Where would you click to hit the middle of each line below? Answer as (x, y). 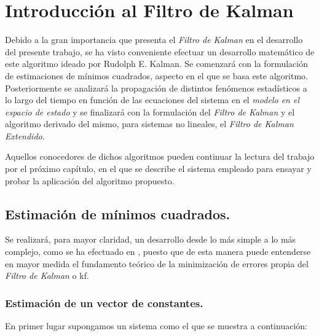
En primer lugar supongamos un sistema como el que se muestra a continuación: (156, 326)
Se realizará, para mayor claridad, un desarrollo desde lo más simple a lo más (151, 239)
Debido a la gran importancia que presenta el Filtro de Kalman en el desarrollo (154, 40)
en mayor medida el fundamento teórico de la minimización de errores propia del (157, 263)
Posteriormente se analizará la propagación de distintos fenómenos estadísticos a (156, 88)
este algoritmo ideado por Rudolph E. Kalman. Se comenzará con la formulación (156, 64)
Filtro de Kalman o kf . (47, 275)
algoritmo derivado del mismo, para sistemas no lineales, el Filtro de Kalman (149, 124)
